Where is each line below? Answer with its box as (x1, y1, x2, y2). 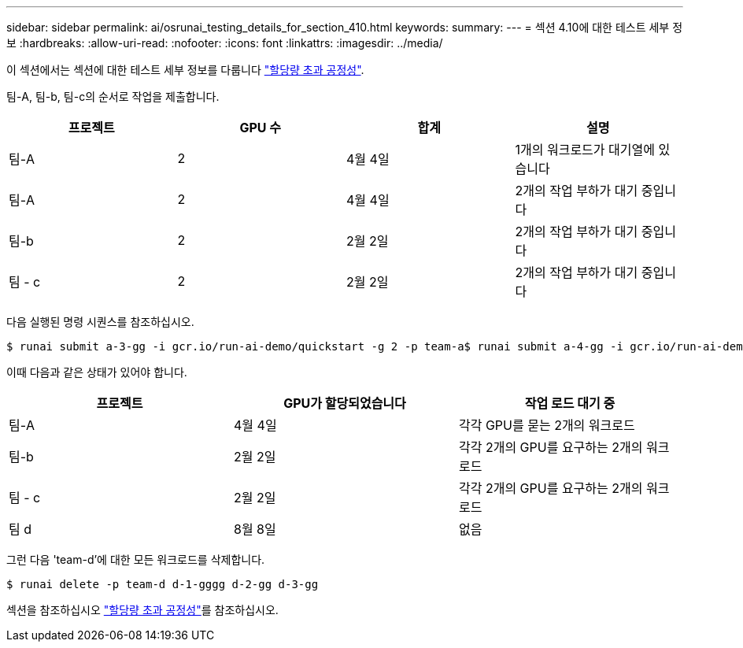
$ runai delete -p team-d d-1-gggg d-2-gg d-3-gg (6, 578, 319, 591)
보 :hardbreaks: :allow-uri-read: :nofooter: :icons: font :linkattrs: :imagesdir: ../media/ (6, 36, 443, 50)
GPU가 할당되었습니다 (283, 395, 406, 411)
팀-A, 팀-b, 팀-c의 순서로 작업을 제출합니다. (6, 90, 220, 103)
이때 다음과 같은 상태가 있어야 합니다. (6, 365, 187, 379)
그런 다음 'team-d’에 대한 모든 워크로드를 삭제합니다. (6, 553, 265, 566)
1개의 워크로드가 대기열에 (515, 142, 655, 157)
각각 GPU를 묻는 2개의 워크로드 (458, 417, 635, 433)
